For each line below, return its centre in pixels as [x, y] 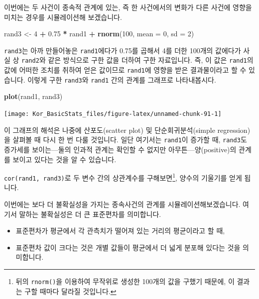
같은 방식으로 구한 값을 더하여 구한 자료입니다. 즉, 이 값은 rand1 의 [151, 60]
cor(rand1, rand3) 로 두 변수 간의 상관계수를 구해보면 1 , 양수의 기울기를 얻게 [123, 177]
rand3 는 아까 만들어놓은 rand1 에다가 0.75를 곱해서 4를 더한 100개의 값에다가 [123, 50]
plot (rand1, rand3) [33, 96]
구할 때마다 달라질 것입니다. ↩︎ [70, 291]
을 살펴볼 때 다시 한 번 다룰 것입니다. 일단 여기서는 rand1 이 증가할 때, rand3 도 [126, 140]
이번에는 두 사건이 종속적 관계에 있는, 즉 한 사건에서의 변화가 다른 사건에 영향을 [128, 7]
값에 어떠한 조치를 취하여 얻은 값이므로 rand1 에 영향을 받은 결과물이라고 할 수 [125, 70]
